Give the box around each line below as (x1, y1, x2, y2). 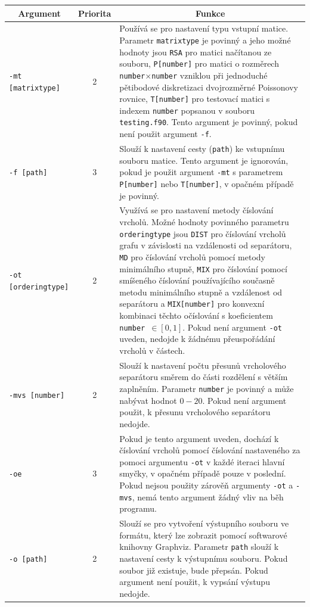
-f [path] (9, 169, 48, 178)
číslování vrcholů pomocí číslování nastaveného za (119, 444, 300, 456)
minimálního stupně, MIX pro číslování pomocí (119, 262, 287, 275)
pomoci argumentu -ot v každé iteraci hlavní (119, 455, 285, 468)
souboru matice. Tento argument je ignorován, (119, 154, 289, 166)
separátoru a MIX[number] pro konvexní (119, 297, 265, 310)
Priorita (77, 7, 111, 19)
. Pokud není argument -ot (182, 320, 283, 333)
